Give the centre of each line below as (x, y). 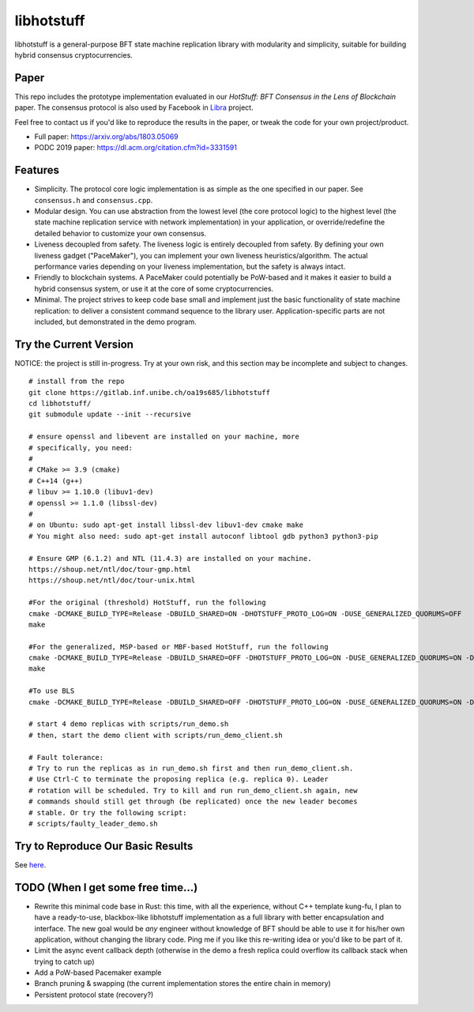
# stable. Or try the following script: (108, 813)
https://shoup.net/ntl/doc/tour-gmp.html (110, 569)
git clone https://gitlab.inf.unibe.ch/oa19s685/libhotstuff (149, 392)
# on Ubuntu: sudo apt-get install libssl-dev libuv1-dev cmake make (166, 525)
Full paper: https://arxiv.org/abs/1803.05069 (106, 137)
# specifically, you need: (81, 448)
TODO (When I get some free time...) (106, 888)
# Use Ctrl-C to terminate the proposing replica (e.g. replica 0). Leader (179, 779)
